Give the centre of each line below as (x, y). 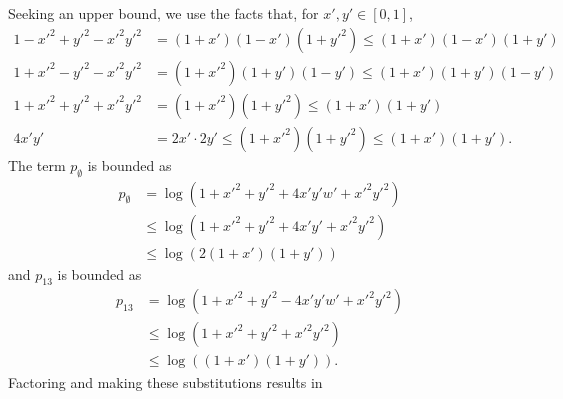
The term (37, 164)
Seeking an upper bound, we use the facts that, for (163, 13)
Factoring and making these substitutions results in (165, 381)
